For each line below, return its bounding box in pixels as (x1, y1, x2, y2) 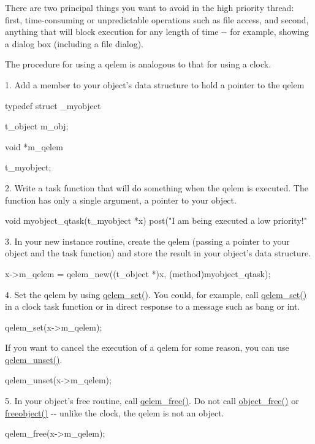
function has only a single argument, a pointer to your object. (5, 193, 237, 206)
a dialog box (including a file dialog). (5, 37, 143, 50)
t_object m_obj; (5, 120, 69, 132)
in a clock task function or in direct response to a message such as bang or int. (5, 300, 300, 313)
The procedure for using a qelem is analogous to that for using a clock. (5, 58, 271, 71)
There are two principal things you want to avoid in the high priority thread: (5, 1, 294, 13)
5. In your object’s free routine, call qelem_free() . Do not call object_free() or (5, 394, 299, 407)
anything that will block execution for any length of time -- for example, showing (5, 25, 309, 38)
